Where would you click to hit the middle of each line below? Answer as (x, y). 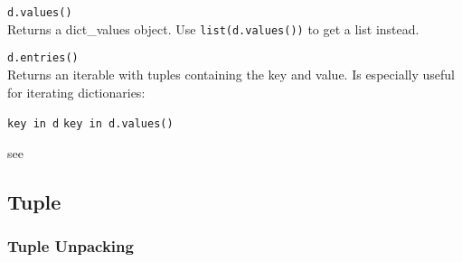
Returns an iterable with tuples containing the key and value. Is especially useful (231, 74)
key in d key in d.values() (90, 124)
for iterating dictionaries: (76, 92)
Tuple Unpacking (71, 246)
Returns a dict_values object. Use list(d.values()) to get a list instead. (213, 28)
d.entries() (43, 58)
